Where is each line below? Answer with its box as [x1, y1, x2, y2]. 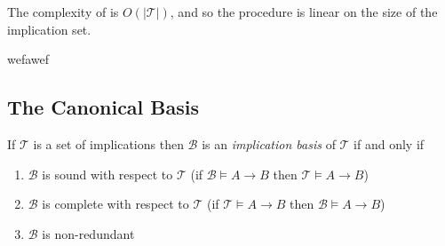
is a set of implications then [33, 134, 184, 153]
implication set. [7, 20, 91, 38]
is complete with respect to [42, 194, 189, 213]
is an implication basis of [202, 134, 336, 153]
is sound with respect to [42, 164, 173, 183]
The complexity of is [7, 3, 119, 20]
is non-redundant [42, 224, 135, 242]
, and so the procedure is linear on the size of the [170, 3, 438, 20]
